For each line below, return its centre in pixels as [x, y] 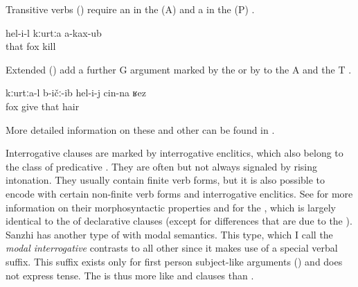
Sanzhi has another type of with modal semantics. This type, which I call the [169, 234]
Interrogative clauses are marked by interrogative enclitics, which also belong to [174, 153]
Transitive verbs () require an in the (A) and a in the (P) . [130, 9]
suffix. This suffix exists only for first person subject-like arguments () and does [174, 261]
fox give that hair [43, 106]
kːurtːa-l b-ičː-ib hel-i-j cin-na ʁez [76, 93]
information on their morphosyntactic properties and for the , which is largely [171, 207]
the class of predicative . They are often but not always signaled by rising [162, 166]
